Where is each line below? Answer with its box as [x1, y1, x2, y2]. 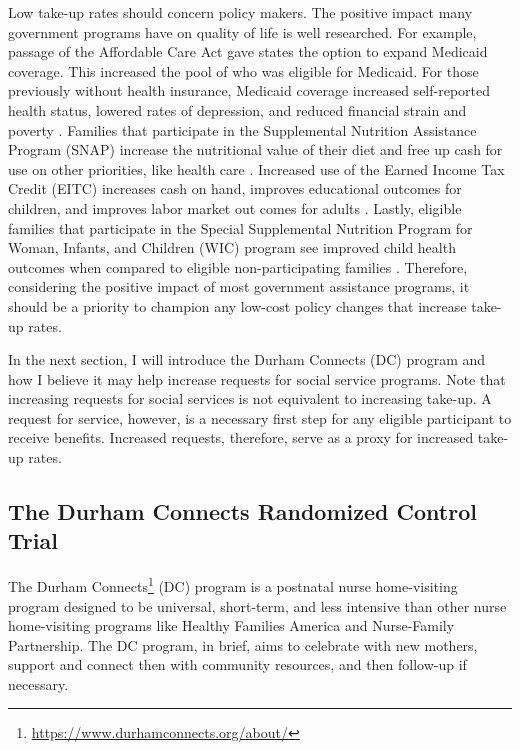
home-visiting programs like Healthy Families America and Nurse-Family [8, 615, 455, 636]
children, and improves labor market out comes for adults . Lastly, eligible [8, 197, 462, 218]
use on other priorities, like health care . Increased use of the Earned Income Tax [8, 158, 505, 179]
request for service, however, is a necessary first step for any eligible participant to [8, 407, 512, 428]
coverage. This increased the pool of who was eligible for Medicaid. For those [8, 60, 479, 81]
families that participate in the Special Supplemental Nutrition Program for [8, 217, 473, 238]
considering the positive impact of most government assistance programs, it [8, 276, 470, 297]
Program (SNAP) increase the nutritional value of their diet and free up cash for [8, 139, 503, 160]
